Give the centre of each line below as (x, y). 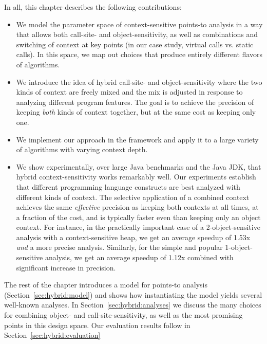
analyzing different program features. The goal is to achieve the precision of (135, 102)
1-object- (239, 247)
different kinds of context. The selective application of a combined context (133, 197)
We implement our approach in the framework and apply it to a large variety (137, 139)
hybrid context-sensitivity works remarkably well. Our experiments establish (136, 177)
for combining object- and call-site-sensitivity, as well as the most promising (123, 315)
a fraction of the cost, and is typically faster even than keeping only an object (138, 217)
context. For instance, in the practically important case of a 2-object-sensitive (138, 227)
